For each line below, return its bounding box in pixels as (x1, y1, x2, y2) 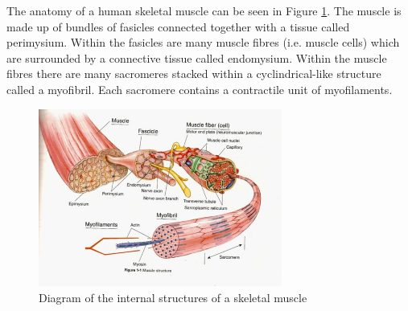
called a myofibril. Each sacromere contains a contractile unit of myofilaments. (6, 80, 393, 97)
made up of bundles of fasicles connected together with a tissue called (6, 18, 350, 35)
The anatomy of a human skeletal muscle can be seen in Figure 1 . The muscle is (6, 2, 402, 18)
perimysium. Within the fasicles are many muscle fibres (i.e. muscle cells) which (6, 34, 400, 51)
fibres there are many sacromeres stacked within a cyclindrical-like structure (6, 65, 381, 82)
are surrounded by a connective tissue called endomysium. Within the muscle (6, 49, 387, 66)
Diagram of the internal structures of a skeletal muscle (39, 288, 307, 305)
